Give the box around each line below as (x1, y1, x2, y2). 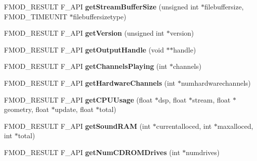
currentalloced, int (156, 120, 212, 131)
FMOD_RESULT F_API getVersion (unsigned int (4, 28, 164, 38)
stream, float (192, 94, 231, 105)
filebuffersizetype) (73, 11, 126, 21)
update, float (54, 104, 94, 114)
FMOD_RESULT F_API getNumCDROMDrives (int (4, 147, 180, 157)
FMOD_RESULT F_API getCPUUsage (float (4, 94, 153, 105)
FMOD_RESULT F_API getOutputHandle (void (4, 44, 164, 54)
